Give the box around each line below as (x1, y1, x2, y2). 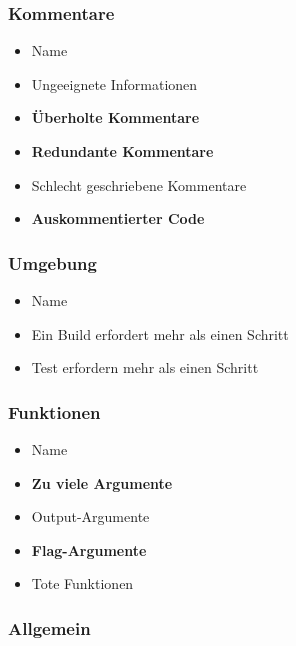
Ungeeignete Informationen (31, 73, 198, 94)
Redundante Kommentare (31, 141, 214, 161)
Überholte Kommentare (31, 107, 200, 128)
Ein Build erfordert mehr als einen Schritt (31, 323, 289, 344)
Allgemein (8, 615, 91, 640)
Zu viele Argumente (31, 472, 173, 493)
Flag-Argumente (31, 539, 147, 560)
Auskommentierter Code (31, 208, 205, 229)
